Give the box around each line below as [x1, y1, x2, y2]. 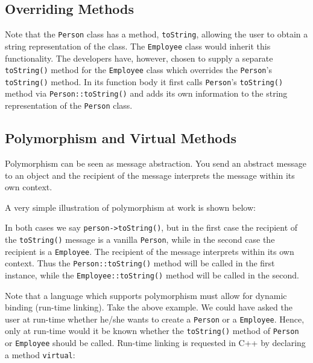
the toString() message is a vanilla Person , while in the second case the [5, 233, 275, 245]
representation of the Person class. [5, 99, 133, 112]
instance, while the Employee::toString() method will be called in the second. [5, 268, 299, 281]
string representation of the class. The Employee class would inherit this [5, 39, 271, 52]
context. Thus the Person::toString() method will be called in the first [5, 257, 275, 269]
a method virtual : [5, 348, 75, 361]
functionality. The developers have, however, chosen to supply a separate [5, 51, 273, 64]
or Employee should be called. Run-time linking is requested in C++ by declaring [5, 336, 306, 349]
